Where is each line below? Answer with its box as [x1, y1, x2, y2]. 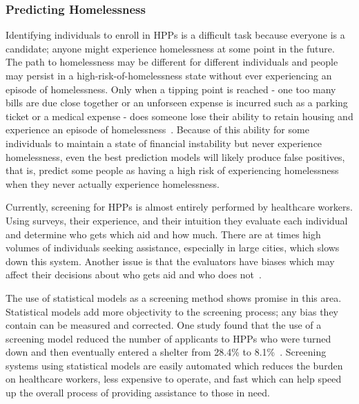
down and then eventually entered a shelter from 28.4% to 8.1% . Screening [6, 345, 327, 359]
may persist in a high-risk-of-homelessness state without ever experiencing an [6, 68, 332, 82]
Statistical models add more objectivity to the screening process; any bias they [6, 304, 339, 318]
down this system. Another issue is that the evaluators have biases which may [6, 253, 335, 268]
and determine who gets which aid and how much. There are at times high [6, 227, 321, 241]
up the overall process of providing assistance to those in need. [6, 385, 270, 400]
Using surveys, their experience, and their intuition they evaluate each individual [6, 213, 348, 227]
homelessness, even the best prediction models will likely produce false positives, [6, 149, 345, 164]
